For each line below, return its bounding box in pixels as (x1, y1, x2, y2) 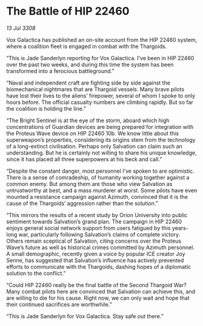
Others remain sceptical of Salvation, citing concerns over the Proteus (6, 237, 182, 244)
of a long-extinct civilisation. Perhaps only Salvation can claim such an (6, 142, 183, 150)
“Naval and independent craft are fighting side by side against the (6, 79, 171, 86)
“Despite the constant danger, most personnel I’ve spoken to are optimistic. (6, 167, 195, 175)
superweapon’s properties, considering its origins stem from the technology (6, 136, 196, 144)
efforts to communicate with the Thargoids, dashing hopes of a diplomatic (6, 263, 191, 270)
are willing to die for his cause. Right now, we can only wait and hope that (6, 294, 190, 302)
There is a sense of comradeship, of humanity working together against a (6, 173, 190, 181)
